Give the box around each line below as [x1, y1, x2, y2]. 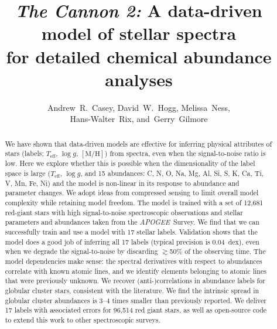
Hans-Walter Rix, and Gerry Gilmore [70, 113, 208, 125]
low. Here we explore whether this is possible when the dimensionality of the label [5, 158, 255, 168]
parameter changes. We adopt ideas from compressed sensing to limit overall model [5, 188, 259, 198]
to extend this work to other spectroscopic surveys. [5, 314, 160, 324]
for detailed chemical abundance [6, 44, 272, 68]
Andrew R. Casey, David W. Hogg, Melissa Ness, [47, 101, 230, 113]
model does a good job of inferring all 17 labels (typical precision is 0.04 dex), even [5, 236, 259, 246]
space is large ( [5, 168, 51, 178]
